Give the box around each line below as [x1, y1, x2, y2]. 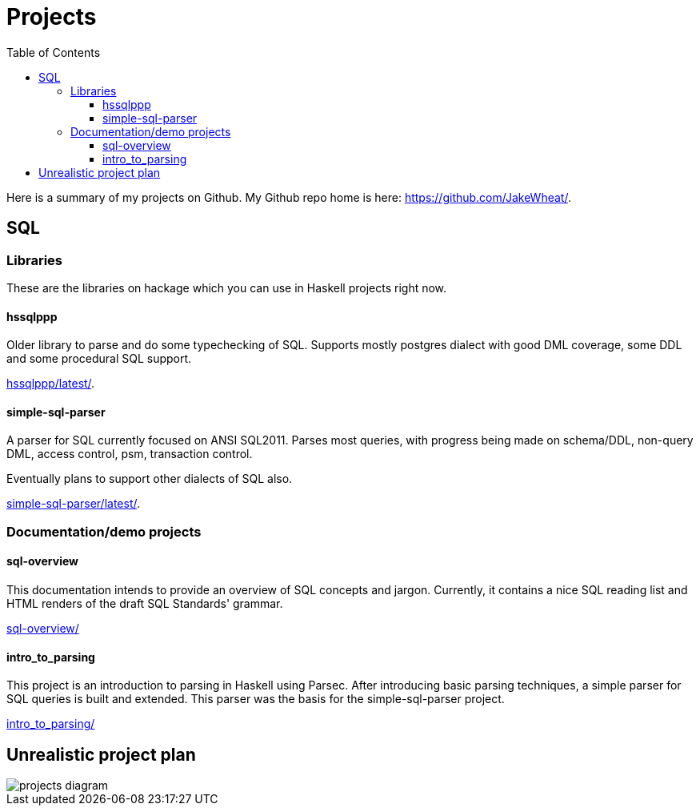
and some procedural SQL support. [6, 352, 192, 366]
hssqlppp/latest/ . [6, 376, 95, 391]
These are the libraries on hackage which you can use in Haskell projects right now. [6, 280, 447, 295]
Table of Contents [6, 45, 101, 59]
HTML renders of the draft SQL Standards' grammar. [6, 597, 283, 610]
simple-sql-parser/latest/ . [6, 496, 141, 511]
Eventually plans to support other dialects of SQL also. [6, 472, 293, 486]
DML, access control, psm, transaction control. [6, 447, 253, 461]
